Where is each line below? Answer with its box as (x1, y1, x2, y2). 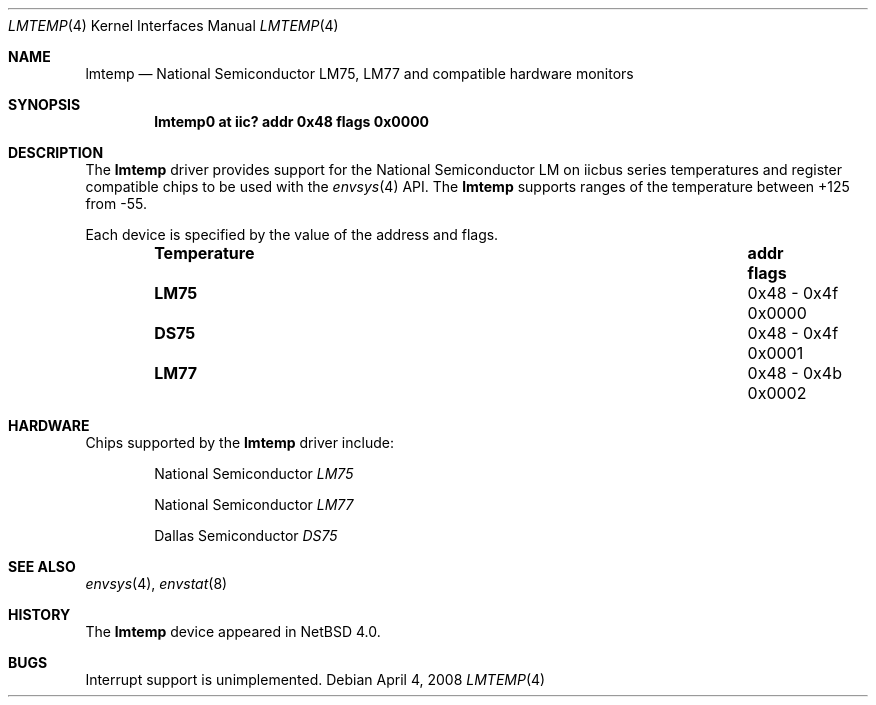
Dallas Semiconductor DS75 (154, 527, 338, 544)
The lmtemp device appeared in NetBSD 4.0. (85, 623, 381, 640)
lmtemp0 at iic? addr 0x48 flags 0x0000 (154, 113, 430, 130)
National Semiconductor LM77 (154, 496, 354, 513)
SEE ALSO (8, 558, 76, 575)
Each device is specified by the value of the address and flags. (85, 226, 499, 243)
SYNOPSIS (8, 96, 81, 113)
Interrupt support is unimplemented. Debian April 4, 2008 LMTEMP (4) (85, 671, 546, 688)
